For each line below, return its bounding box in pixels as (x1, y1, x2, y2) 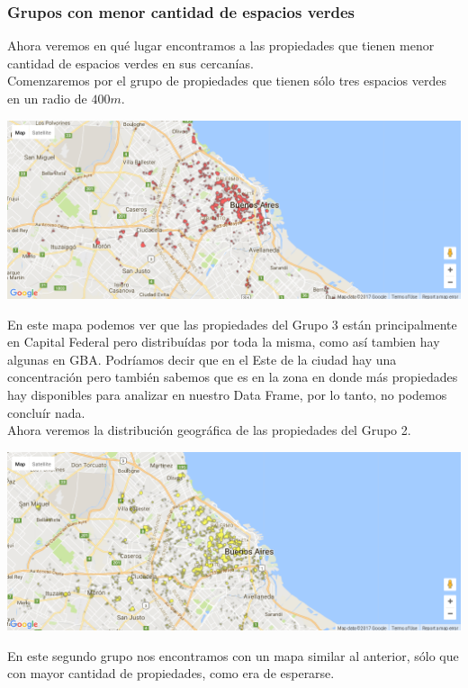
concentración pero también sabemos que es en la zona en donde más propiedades (7, 367, 458, 386)
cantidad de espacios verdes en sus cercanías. (7, 53, 254, 72)
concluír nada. (7, 403, 85, 421)
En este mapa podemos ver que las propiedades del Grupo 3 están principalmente (7, 314, 457, 333)
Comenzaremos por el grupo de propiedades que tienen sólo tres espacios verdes (7, 71, 446, 90)
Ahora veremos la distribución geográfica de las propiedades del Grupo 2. (7, 421, 411, 439)
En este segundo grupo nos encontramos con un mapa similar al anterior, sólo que (7, 646, 459, 665)
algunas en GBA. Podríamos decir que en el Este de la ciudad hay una (7, 349, 397, 368)
